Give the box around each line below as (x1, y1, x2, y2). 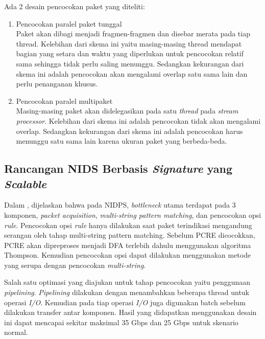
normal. (4, 327, 28, 337)
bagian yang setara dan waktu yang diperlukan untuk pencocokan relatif (16, 48, 244, 59)
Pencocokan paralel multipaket (16, 95, 113, 106)
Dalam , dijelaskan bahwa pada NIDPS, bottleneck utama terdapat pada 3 (4, 199, 236, 210)
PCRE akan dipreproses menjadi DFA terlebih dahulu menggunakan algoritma (4, 239, 251, 250)
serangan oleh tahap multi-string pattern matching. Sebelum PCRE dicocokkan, (4, 230, 255, 240)
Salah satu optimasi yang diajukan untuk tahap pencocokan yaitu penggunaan (4, 277, 251, 287)
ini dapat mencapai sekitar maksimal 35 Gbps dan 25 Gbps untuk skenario (4, 317, 238, 327)
